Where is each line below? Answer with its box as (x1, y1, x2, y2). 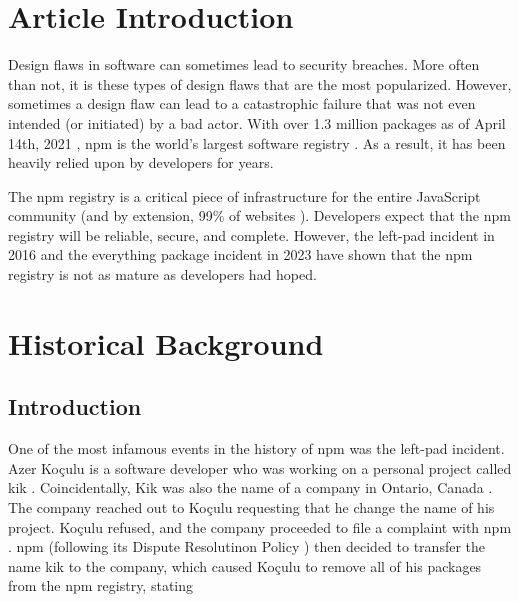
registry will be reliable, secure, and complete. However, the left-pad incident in (8, 224, 495, 245)
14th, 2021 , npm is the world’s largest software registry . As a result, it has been (8, 132, 506, 153)
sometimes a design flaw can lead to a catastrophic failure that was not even (8, 93, 476, 114)
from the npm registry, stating (8, 575, 194, 596)
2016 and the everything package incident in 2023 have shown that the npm (8, 244, 473, 265)
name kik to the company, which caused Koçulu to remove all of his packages (8, 555, 482, 576)
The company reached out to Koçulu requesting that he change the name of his (8, 497, 495, 518)
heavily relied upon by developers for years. (8, 152, 274, 173)
